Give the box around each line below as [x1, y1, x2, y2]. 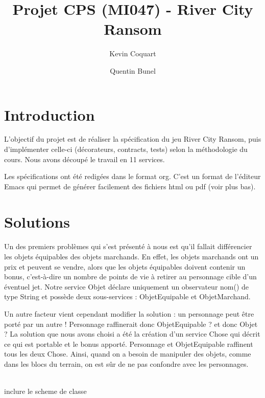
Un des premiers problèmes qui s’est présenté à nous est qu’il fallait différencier [4, 241, 252, 252]
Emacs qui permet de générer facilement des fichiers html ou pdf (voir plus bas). [4, 181, 256, 191]
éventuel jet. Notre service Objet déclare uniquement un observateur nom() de [4, 281, 249, 292]
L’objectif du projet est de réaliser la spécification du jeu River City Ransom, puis [4, 134, 261, 144]
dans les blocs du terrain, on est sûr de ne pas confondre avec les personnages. [4, 358, 249, 369]
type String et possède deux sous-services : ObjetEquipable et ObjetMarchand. [4, 291, 251, 302]
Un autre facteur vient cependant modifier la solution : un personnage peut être [4, 308, 254, 319]
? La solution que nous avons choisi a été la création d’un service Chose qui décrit [4, 328, 260, 339]
